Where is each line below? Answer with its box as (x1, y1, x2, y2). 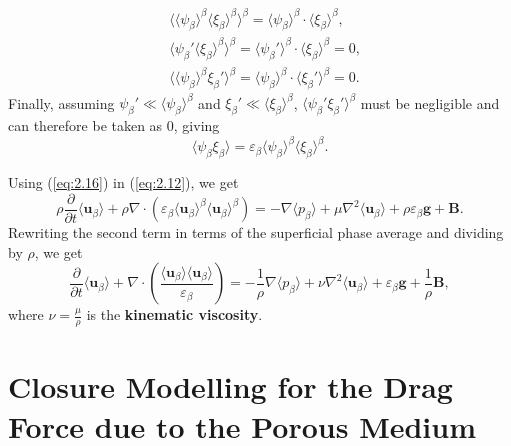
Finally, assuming (8, 92, 115, 113)
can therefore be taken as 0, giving (8, 115, 220, 136)
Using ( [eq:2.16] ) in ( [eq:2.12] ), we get (8, 172, 239, 193)
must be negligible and (360, 92, 500, 113)
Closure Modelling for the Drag (8, 366, 453, 407)
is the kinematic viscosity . (86, 304, 263, 325)
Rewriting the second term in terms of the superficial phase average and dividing (8, 222, 504, 243)
